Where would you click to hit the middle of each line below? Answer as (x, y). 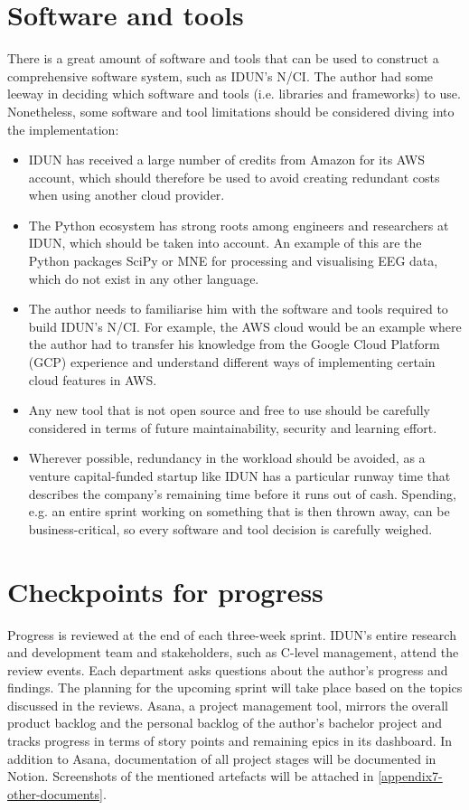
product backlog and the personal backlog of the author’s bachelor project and (225, 723)
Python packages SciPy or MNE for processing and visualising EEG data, (233, 261)
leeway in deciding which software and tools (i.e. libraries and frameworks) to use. (234, 94)
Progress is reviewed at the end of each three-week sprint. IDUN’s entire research (232, 634)
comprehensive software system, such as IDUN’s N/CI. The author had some (220, 75)
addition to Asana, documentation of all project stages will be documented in (222, 758)
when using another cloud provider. (127, 195)
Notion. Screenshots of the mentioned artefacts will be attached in (191, 776)
